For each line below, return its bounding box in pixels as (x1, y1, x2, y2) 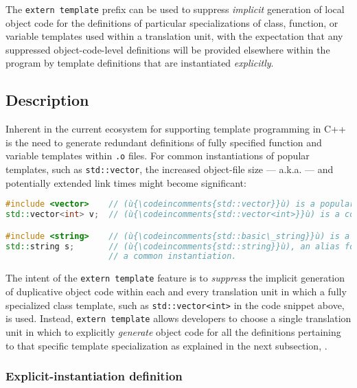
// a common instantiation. (108, 251, 237, 262)
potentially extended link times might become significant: (5, 175, 246, 190)
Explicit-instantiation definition (5, 367, 183, 385)
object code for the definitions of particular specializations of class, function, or (5, 15, 338, 30)
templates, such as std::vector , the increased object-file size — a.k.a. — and (5, 162, 334, 176)
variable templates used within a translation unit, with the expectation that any (5, 29, 343, 43)
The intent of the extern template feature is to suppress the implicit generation (5, 271, 345, 285)
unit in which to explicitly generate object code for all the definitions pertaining (5, 324, 341, 339)
